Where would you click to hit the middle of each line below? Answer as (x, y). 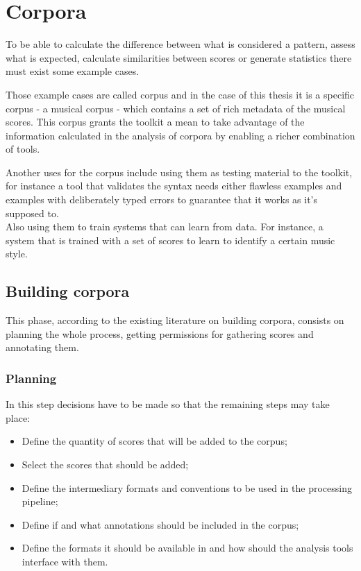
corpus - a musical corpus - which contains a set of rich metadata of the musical (176, 108)
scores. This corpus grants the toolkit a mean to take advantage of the (155, 122)
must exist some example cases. (73, 71)
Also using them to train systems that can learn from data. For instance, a (165, 227)
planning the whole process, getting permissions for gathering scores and (160, 333)
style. (17, 254)
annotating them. (42, 347)
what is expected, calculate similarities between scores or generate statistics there (179, 57)
